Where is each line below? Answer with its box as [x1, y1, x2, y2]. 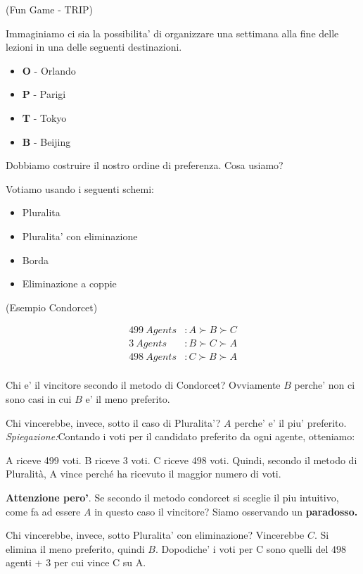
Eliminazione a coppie [22, 276, 117, 291]
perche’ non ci [294, 378, 355, 392]
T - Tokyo [22, 110, 67, 125]
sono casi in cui [6, 392, 72, 406]
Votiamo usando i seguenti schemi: [6, 181, 154, 196]
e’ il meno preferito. [85, 392, 170, 406]
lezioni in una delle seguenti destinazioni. [6, 39, 182, 54]
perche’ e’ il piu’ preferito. [234, 415, 347, 430]
